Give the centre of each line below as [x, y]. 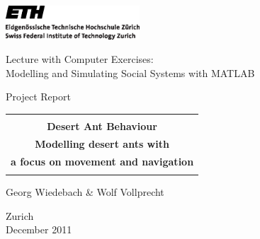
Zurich [20, 215]
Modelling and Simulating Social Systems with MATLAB [130, 72]
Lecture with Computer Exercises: [80, 59]
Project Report [38, 97]
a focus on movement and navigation [102, 161]
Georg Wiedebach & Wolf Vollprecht [85, 192]
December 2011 [39, 229]
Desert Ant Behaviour [102, 126]
